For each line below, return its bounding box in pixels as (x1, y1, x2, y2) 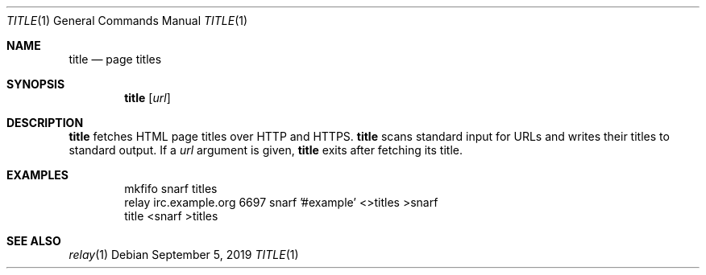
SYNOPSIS (6, 77, 65, 91)
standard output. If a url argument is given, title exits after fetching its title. (69, 143, 463, 157)
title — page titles (69, 52, 162, 66)
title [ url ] (124, 91, 171, 105)
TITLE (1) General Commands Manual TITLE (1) (6, 14, 248, 27)
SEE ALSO (6, 234, 61, 248)
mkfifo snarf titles (124, 182, 218, 195)
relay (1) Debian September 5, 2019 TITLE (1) (69, 248, 299, 261)
